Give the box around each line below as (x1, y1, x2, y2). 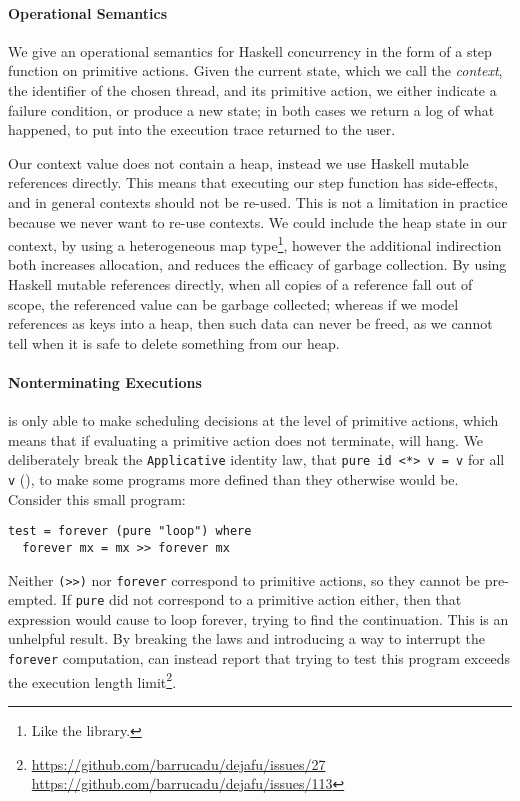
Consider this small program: (8, 488, 186, 509)
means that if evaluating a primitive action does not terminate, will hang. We (8, 429, 484, 450)
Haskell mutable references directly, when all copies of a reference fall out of (8, 273, 473, 294)
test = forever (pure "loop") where (8, 524, 252, 539)
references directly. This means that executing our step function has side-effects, (8, 172, 498, 193)
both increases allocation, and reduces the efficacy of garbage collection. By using (8, 254, 507, 275)
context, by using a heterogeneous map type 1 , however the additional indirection (8, 232, 502, 255)
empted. (8, 589, 57, 610)
